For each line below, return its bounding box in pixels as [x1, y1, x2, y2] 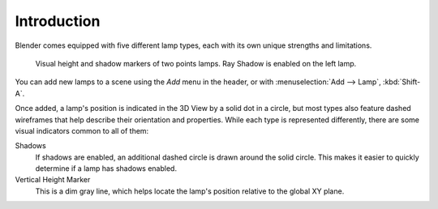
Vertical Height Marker [15, 175, 91, 185]
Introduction [15, 12, 101, 30]
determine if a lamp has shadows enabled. [35, 164, 178, 173]
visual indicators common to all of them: [15, 126, 149, 135]
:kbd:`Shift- [382, 77, 421, 87]
